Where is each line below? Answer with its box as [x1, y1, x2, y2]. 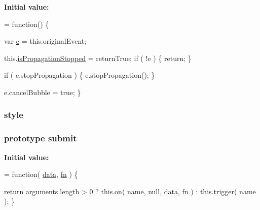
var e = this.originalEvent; [4, 36, 87, 46]
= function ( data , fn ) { [4, 169, 78, 179]
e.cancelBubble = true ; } [4, 86, 81, 97]
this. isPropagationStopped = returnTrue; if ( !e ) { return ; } [4, 52, 192, 63]
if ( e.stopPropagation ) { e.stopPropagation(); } [4, 70, 155, 80]
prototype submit [4, 132, 77, 144]
